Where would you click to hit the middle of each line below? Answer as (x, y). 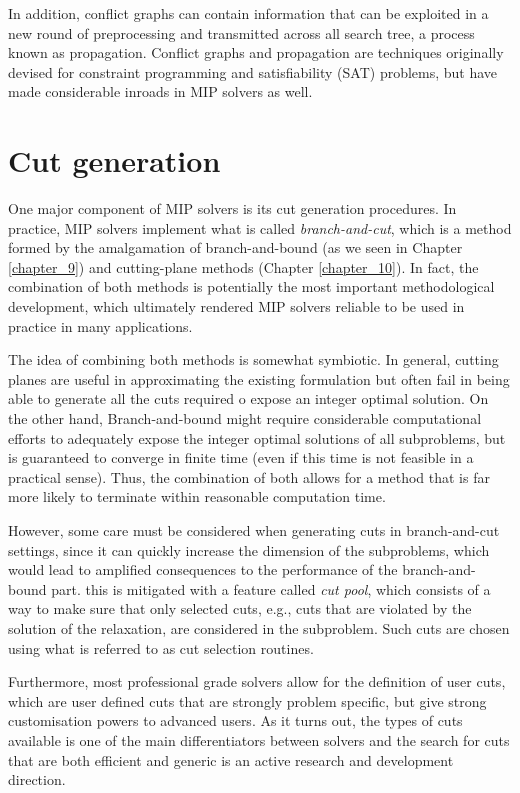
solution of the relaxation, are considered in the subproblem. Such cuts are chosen (259, 627)
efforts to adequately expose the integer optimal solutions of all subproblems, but (257, 437)
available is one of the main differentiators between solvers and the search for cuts (259, 739)
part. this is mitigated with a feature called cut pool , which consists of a (271, 588)
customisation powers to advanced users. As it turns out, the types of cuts (235, 720)
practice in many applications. (100, 325)
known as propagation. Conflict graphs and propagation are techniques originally (256, 52)
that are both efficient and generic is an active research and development (231, 759)
